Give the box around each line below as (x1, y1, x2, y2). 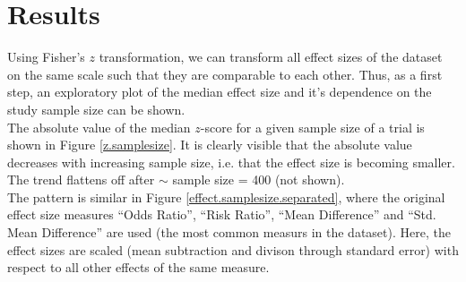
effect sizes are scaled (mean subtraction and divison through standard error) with (7, 240, 459, 259)
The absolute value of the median (7, 117, 191, 136)
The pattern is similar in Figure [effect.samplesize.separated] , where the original (7, 187, 445, 206)
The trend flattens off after (7, 170, 155, 189)
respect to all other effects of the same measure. (7, 258, 270, 277)
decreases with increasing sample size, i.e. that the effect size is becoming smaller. (7, 152, 455, 171)
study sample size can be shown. (7, 99, 186, 118)
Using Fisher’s (7, 47, 85, 66)
